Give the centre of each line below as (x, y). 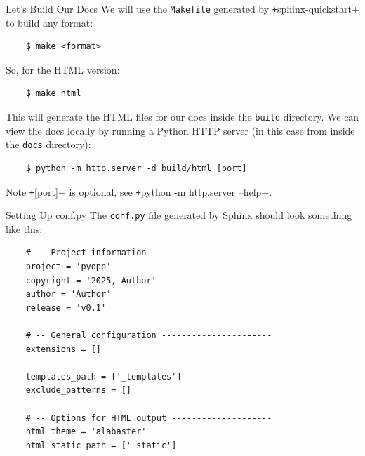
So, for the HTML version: (63, 69)
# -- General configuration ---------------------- (149, 335)
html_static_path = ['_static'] (101, 445)
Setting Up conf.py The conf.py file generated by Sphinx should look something (179, 215)
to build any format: (49, 22)
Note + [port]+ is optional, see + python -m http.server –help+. (139, 191)
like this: (24, 228)
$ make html (53, 94)
